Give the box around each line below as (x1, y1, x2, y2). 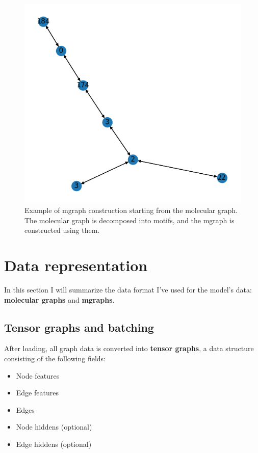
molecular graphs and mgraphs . (4, 294, 115, 305)
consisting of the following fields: (4, 353, 106, 364)
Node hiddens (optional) (16, 421, 92, 432)
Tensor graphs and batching (4, 319, 154, 335)
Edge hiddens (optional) (16, 439, 92, 449)
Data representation (4, 255, 148, 276)
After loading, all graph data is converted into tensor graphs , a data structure (4, 343, 254, 354)
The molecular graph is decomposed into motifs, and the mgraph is (24, 215, 235, 225)
